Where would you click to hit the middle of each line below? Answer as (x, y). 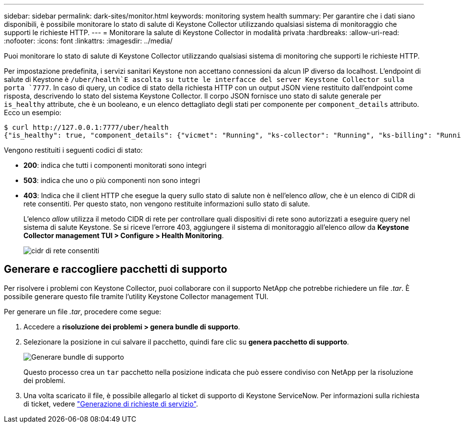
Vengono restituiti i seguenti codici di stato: (73, 150)
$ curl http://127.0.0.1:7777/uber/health (86, 127)
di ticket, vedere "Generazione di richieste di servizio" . (111, 404)
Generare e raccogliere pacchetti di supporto (116, 269)
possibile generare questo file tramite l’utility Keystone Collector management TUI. (136, 296)
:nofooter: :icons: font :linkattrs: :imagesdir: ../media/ (88, 41)
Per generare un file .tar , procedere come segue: (83, 311)
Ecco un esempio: (33, 112)
